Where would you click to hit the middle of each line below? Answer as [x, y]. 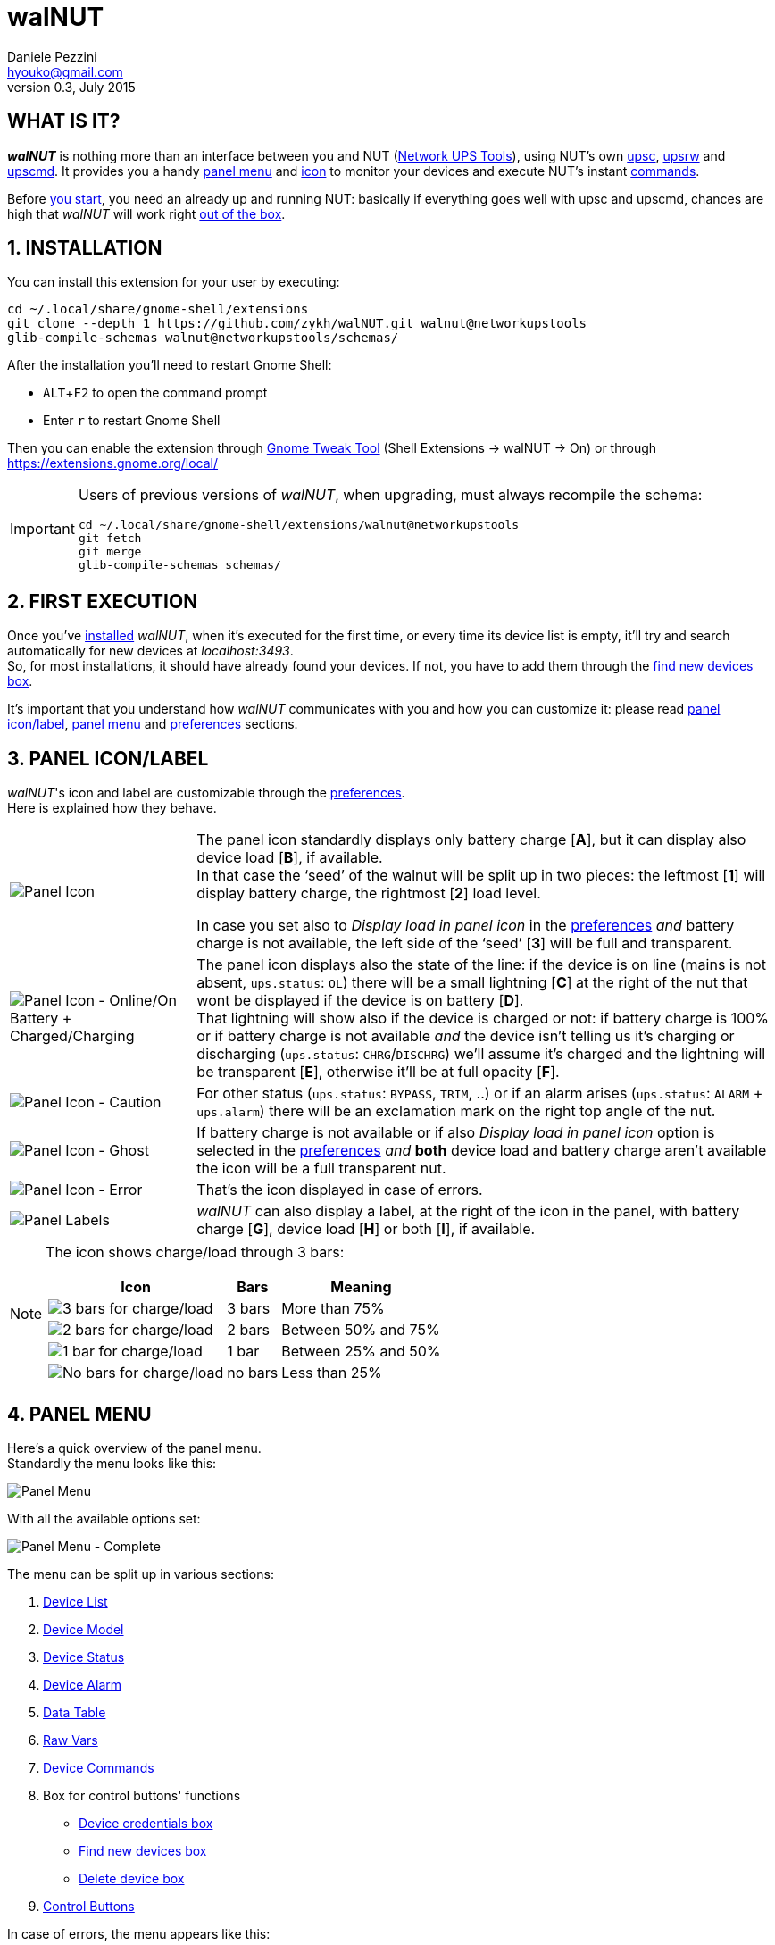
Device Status [84, 1657]
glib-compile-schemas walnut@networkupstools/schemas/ [203, 338]
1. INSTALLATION [85, 248]
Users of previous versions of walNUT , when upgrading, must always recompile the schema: [390, 495]
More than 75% [333, 1309]
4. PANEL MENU [79, 1414]
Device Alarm [83, 1684]
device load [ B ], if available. [290, 858]
